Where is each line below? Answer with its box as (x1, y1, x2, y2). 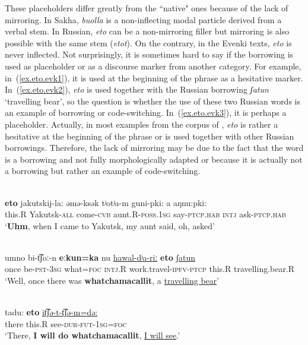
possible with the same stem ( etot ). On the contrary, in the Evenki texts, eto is (5, 36, 292, 49)
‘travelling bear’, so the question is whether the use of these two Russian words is (5, 94, 300, 107)
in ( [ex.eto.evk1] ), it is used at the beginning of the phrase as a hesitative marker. (5, 71, 303, 84)
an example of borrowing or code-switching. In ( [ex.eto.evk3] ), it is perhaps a (5, 106, 287, 119)
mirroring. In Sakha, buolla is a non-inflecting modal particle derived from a (5, 13, 282, 26)
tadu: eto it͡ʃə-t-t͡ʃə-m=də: (5, 306, 98, 318)
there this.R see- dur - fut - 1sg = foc (5, 317, 127, 330)
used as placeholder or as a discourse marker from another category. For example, (5, 59, 301, 72)
